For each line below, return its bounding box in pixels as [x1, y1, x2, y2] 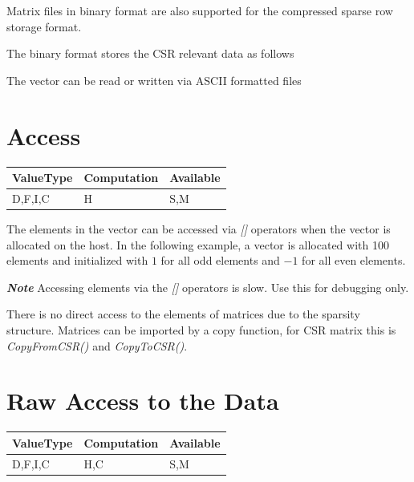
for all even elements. [302, 252, 406, 269]
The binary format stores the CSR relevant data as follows [6, 45, 294, 62]
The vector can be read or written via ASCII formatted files [6, 71, 302, 88]
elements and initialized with [6, 252, 148, 269]
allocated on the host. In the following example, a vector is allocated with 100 [6, 236, 389, 253]
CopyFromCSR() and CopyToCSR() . [6, 337, 188, 354]
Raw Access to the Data [6, 384, 279, 417]
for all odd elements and [160, 252, 280, 269]
